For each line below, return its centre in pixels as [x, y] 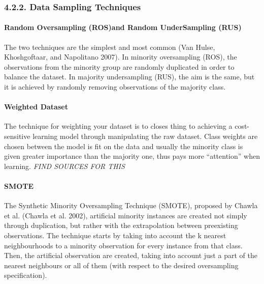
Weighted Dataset [36, 107]
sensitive [17, 136]
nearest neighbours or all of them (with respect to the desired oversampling [121, 265]
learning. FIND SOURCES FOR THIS [64, 166]
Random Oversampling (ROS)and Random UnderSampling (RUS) [123, 27]
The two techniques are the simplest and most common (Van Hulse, [110, 47]
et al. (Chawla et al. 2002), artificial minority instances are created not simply [126, 215]
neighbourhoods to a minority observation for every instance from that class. [123, 245]
